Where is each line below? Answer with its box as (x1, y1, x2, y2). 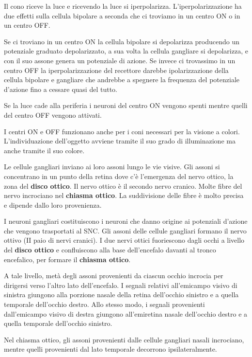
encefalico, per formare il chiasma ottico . (4, 254, 131, 264)
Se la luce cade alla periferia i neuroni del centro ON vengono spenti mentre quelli (4, 100, 248, 110)
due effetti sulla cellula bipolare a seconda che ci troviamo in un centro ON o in (4, 10, 240, 20)
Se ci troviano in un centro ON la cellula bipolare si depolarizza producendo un (4, 36, 240, 46)
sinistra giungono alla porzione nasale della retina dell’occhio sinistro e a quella (4, 289, 239, 300)
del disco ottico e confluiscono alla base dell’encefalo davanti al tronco (4, 245, 216, 255)
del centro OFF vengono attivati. (4, 109, 102, 120)
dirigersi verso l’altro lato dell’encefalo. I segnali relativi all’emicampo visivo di (4, 280, 237, 290)
